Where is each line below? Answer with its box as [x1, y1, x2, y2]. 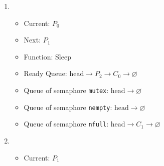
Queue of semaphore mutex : [24, 84, 109, 95]
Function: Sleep [24, 51, 71, 61]
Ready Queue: [24, 68, 67, 78]
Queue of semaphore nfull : [24, 118, 109, 129]
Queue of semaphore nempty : [24, 101, 112, 112]
